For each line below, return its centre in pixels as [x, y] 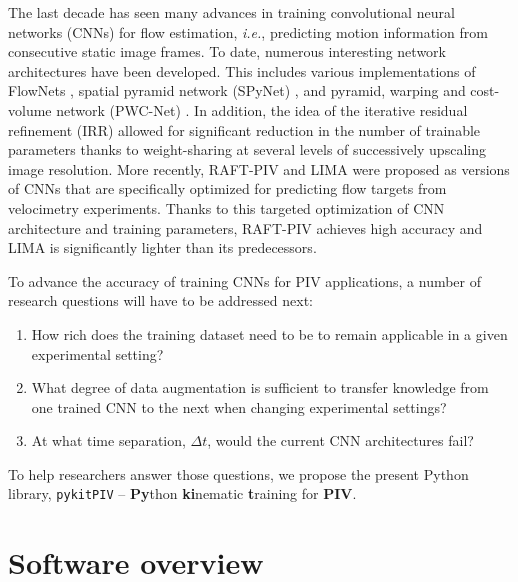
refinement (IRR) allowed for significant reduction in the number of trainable [244, 129]
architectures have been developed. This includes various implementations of [242, 70]
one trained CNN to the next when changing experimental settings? [239, 406]
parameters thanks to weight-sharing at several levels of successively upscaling [247, 149]
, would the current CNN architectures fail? [340, 440]
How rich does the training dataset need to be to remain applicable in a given [269, 333]
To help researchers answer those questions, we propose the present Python [238, 473]
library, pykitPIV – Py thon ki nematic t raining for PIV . [182, 493]
